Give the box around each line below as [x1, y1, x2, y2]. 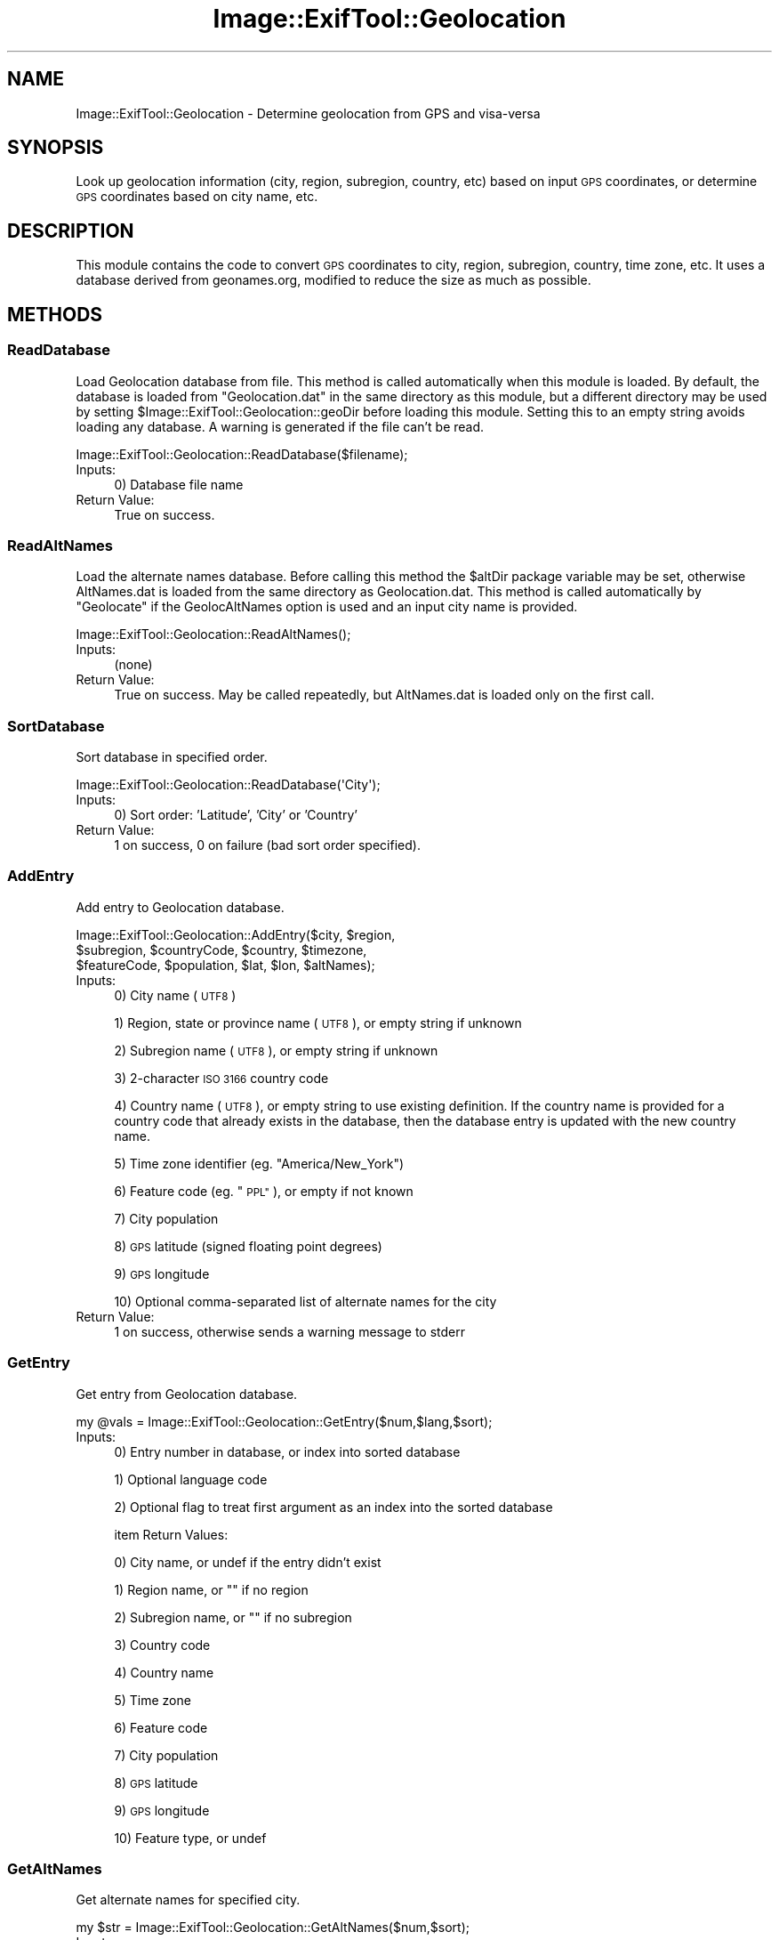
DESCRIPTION [7, 219, 134, 242]
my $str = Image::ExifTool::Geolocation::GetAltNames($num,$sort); [76, 1920, 470, 1936]
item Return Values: [114, 1526, 229, 1542]
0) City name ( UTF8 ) [114, 987, 237, 1003]
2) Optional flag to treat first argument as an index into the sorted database [114, 1499, 553, 1515]
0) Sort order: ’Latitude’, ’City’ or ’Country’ [114, 807, 357, 822]
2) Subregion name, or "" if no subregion [114, 1609, 352, 1625]
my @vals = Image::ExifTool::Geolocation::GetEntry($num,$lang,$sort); [76, 1413, 493, 1429]
